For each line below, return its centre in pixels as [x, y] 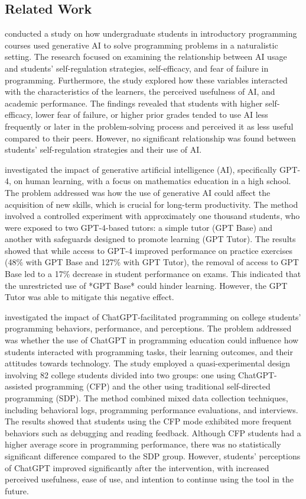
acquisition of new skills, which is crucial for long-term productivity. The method [152, 204]
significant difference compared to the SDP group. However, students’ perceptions [153, 455]
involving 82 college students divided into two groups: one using [120, 374]
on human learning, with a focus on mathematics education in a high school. [152, 181]
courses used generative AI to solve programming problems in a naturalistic [141, 45]
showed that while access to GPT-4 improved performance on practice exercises [149, 250]
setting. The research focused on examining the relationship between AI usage [146, 57]
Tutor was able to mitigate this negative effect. [89, 297]
